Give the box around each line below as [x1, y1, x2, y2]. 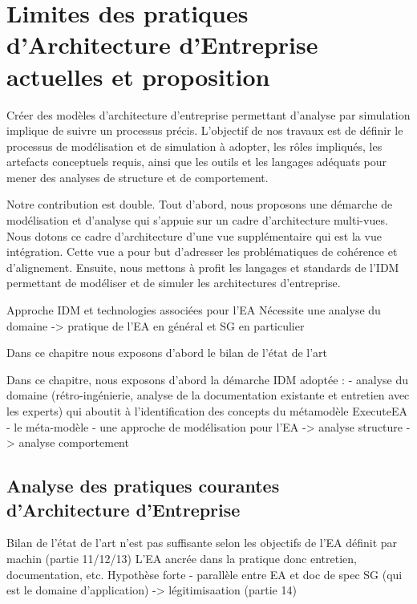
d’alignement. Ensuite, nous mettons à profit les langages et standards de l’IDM [6, 258, 399, 275]
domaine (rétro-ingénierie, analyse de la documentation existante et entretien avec [6, 387, 410, 403]
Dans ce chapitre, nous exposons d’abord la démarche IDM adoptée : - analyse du [6, 371, 408, 387]
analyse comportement [18, 434, 129, 451]
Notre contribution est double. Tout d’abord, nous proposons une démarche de [6, 196, 393, 213]
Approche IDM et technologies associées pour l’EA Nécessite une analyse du [6, 302, 381, 318]
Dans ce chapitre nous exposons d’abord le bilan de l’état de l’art [6, 344, 328, 361]
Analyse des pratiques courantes [6, 473, 280, 498]
